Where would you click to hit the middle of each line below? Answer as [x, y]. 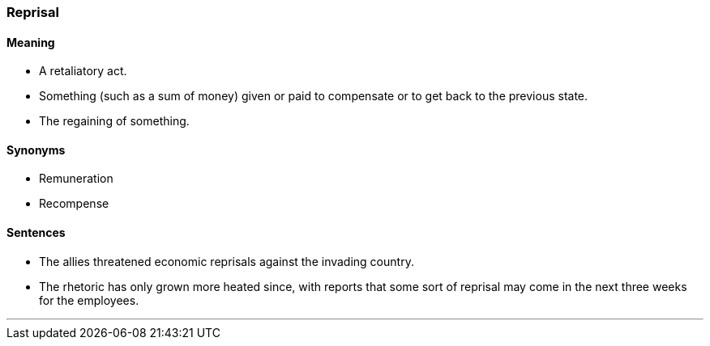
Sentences [36, 233]
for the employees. [89, 300]
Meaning [31, 42]
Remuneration [76, 179]
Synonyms [36, 150]
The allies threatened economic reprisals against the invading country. [227, 261]
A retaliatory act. [83, 71]
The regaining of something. [114, 121]
